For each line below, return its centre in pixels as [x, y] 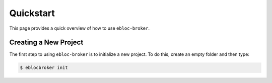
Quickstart [32, 13]
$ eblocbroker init [44, 68]
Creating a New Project [46, 43]
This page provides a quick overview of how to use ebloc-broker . [80, 28]
